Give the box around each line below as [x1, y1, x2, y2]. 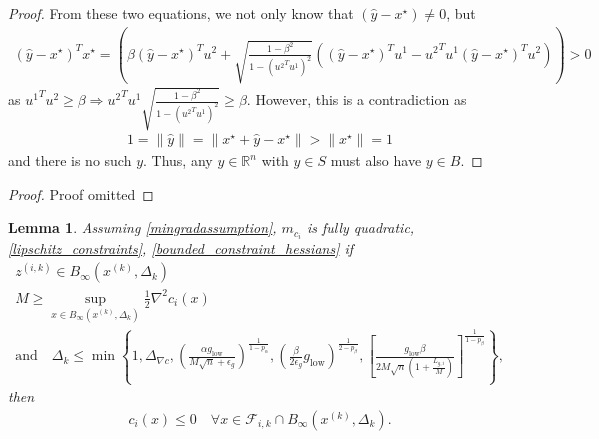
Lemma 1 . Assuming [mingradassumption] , [8, 217, 277, 238]
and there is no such [8, 150, 132, 171]
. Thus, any [143, 150, 213, 171]
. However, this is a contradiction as [246, 89, 467, 110]
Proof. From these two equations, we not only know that [8, 3, 354, 23]
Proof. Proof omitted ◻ [8, 183, 154, 204]
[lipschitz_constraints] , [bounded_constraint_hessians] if [8, 238, 354, 259]
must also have [330, 150, 422, 171]
